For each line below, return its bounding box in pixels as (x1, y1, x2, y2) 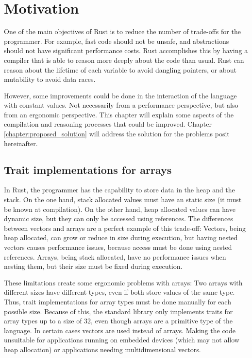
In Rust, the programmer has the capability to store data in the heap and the (4, 185, 235, 195)
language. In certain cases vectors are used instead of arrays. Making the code (4, 325, 236, 335)
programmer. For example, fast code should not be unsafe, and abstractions (4, 36, 229, 46)
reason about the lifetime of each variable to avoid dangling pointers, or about (4, 64, 237, 75)
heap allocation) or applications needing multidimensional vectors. (4, 344, 201, 354)
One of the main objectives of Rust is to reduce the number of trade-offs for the (4, 26, 241, 37)
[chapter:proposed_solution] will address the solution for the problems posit (4, 129, 230, 139)
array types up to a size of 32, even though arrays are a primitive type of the (4, 316, 233, 326)
